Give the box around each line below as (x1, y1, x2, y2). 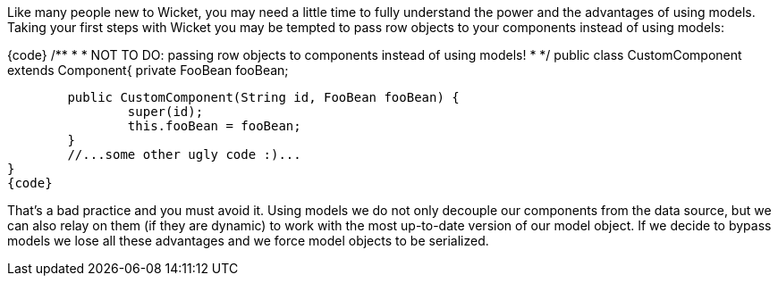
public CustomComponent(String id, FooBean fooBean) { (67, 90, 460, 104)
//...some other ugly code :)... (67, 147, 301, 162)
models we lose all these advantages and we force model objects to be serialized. (7, 233, 489, 248)
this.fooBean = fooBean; (127, 119, 301, 133)
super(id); (127, 104, 204, 119)
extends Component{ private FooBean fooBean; (7, 62, 289, 78)
